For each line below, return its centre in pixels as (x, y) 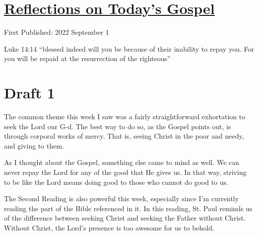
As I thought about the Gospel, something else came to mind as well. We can (122, 162)
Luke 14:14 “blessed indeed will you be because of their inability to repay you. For (129, 48)
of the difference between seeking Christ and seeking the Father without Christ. (125, 218)
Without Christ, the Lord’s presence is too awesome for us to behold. (109, 227)
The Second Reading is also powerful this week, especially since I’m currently (122, 198)
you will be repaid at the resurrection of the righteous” (87, 58)
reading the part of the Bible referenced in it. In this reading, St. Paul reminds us (128, 208)
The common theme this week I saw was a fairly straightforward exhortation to (125, 117)
